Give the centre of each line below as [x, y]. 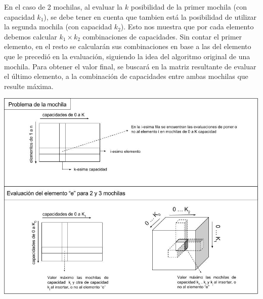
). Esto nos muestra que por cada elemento [187, 27]
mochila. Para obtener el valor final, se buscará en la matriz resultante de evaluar [130, 66]
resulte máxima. [29, 86]
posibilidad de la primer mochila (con [189, 7]
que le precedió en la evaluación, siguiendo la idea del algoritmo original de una [127, 56]
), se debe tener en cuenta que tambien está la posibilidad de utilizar [150, 16]
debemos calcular [31, 36]
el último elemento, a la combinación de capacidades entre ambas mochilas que [126, 76]
